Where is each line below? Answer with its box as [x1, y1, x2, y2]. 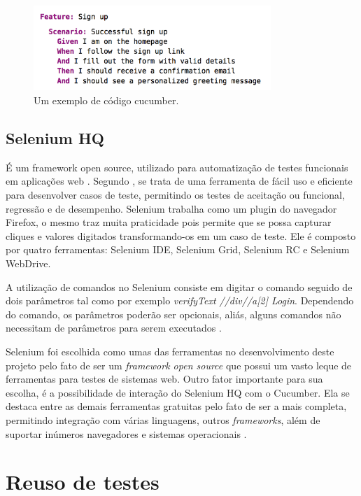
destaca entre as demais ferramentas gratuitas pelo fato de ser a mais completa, [6, 399, 347, 413]
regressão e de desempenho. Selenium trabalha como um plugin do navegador [6, 201, 337, 215]
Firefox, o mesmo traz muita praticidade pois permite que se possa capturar [6, 215, 332, 229]
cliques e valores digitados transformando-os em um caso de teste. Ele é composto [6, 228, 356, 243]
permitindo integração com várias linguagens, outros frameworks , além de [6, 412, 320, 427]
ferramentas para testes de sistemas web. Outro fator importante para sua [6, 371, 323, 386]
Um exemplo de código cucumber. [34, 93, 179, 108]
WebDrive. [6, 255, 51, 270]
